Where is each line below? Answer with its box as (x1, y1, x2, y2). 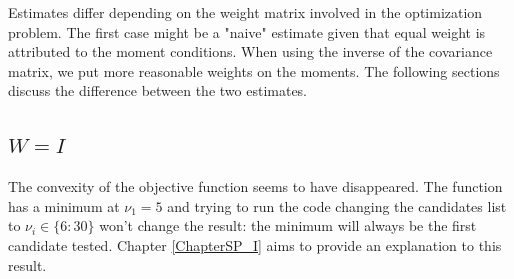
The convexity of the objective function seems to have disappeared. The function (8, 176, 503, 197)
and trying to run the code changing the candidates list (167, 195, 507, 216)
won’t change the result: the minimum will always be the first (99, 215, 477, 236)
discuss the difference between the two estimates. (8, 80, 308, 101)
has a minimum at (8, 195, 120, 216)
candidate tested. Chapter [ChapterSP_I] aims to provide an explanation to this (8, 234, 502, 255)
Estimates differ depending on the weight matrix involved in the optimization (8, 2, 483, 22)
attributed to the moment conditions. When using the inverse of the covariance (8, 41, 493, 62)
